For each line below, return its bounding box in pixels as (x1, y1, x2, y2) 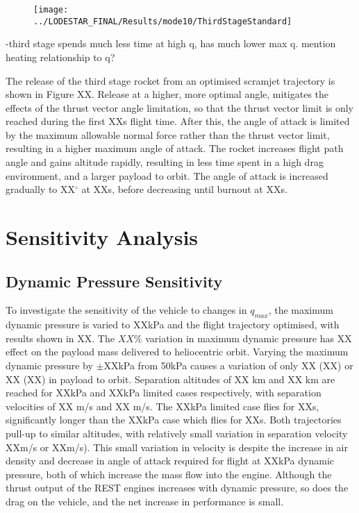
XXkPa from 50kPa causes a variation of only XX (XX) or (103, 358, 353, 372)
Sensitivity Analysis (6, 223, 199, 251)
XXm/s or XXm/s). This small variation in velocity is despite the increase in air (6, 439, 348, 454)
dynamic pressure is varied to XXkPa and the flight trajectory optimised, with (6, 317, 340, 332)
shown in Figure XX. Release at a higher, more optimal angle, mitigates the (6, 87, 329, 101)
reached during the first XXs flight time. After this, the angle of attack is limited (6, 114, 350, 128)
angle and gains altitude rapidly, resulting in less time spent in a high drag (6, 155, 324, 169)
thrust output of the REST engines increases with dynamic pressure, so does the (6, 480, 349, 495)
